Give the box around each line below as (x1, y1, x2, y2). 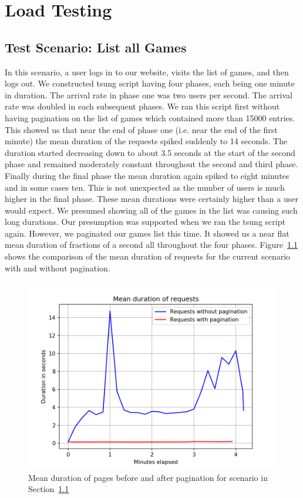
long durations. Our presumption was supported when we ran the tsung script (5, 215, 285, 228)
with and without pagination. (5, 261, 110, 274)
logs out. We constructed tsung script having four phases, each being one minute (5, 77, 295, 89)
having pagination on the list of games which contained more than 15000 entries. (5, 111, 295, 124)
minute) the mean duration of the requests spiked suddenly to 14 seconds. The (5, 135, 288, 147)
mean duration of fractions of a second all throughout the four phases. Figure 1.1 (5, 238, 298, 251)
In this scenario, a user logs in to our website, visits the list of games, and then (5, 65, 289, 78)
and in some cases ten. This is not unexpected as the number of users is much (5, 181, 285, 193)
